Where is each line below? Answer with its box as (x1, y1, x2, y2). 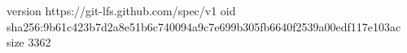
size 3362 (7, 34, 51, 51)
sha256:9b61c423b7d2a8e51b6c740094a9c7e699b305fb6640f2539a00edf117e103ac (7, 18, 401, 35)
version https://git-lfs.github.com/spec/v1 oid (7, 2, 236, 18)
